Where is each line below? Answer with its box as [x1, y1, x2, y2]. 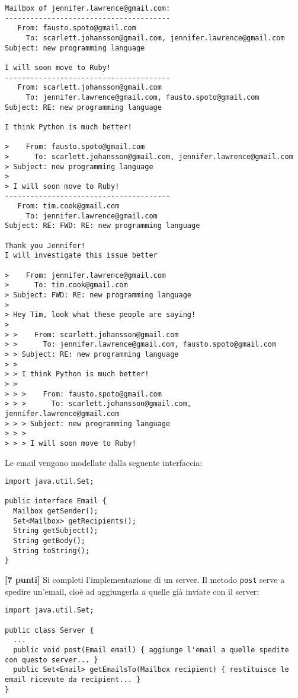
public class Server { [5, 626, 94, 634]
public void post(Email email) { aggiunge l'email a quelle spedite [13, 645, 289, 654]
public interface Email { [5, 497, 107, 506]
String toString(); [13, 546, 90, 555]
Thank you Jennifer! [5, 241, 86, 250]
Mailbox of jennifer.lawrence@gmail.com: [5, 4, 171, 12]
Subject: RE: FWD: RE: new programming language [5, 221, 200, 230]
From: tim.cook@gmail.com [17, 202, 120, 211]
